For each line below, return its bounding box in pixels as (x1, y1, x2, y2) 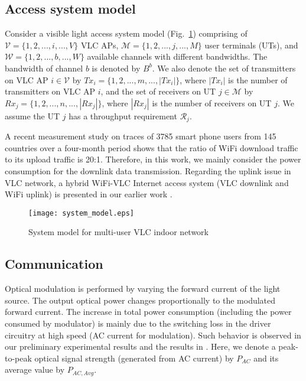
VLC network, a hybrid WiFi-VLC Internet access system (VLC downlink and (5, 176, 289, 188)
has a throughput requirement (69, 109, 177, 122)
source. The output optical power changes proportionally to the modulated (5, 294, 276, 306)
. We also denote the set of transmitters (152, 61, 296, 74)
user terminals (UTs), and (204, 38, 298, 51)
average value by (5, 363, 65, 376)
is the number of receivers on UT (152, 96, 272, 109)
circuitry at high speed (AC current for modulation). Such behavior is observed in (5, 328, 301, 341)
